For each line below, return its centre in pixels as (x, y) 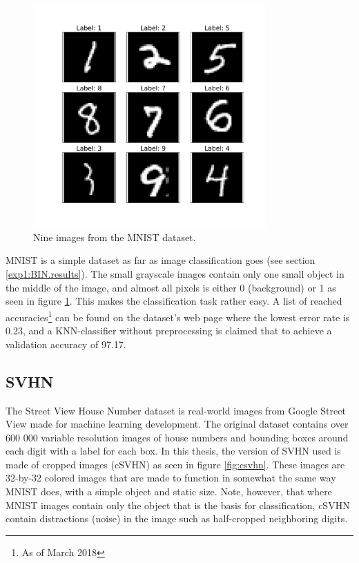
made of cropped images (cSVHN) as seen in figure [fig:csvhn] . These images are (175, 464)
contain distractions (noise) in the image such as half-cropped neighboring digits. (177, 518)
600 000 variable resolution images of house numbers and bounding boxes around (177, 437)
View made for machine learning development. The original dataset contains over (177, 424)
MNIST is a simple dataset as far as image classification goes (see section (161, 260)
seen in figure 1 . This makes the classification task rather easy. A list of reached (174, 301)
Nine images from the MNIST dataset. (115, 237)
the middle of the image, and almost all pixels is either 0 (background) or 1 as (171, 287)
